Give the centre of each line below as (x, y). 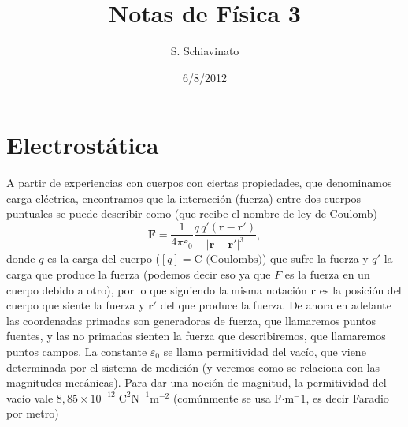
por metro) (33, 413)
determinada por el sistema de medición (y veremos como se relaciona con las (193, 367)
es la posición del (360, 289)
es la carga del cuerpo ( (104, 258)
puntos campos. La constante (77, 351)
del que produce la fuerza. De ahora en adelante (276, 305)
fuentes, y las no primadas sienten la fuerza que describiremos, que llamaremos (196, 336)
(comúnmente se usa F (227, 397)
